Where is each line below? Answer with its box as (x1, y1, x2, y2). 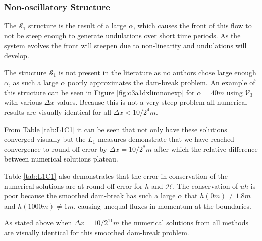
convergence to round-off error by (4, 143, 107, 154)
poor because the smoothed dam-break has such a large (4, 190, 176, 201)
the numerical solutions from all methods (121, 217, 248, 228)
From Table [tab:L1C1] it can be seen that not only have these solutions (4, 124, 227, 134)
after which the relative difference (154, 143, 258, 154)
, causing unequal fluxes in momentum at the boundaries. (74, 200, 251, 211)
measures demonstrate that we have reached (98, 134, 234, 144)
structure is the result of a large (28, 20, 127, 31)
